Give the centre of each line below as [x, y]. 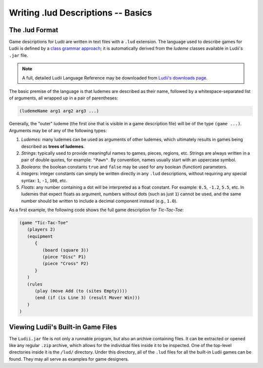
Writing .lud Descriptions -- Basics [81, 13]
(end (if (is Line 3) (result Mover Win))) [87, 298]
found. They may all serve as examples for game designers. [69, 359]
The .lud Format [34, 30]
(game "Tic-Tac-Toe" [44, 223]
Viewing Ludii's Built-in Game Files [63, 327]
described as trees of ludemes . [53, 146]
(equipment [40, 236]
